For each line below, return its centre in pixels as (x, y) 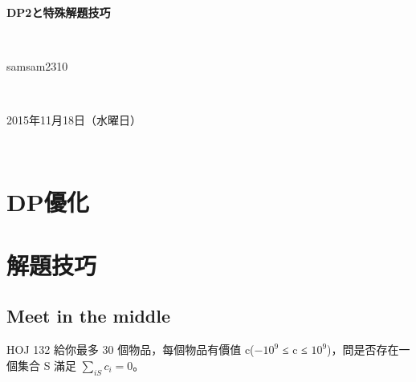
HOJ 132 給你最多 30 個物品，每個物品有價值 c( (131, 349)
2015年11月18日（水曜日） (74, 119)
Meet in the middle (88, 316)
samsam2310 (37, 65)
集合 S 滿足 (47, 365)
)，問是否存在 (363, 349)
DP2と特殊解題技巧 (59, 12)
